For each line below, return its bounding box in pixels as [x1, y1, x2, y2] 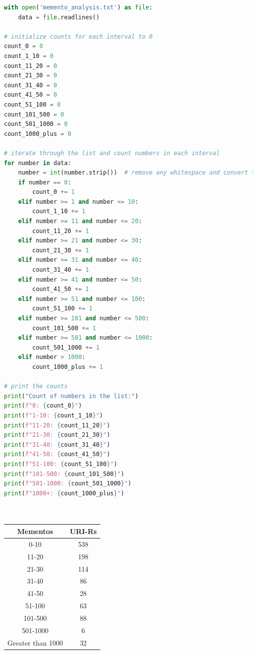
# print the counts [4, 383, 68, 390]
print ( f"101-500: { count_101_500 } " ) [4, 470, 125, 477]
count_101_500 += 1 [32, 324, 96, 332]
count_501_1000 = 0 [4, 120, 68, 128]
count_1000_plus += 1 [32, 363, 103, 370]
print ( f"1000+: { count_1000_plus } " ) [4, 489, 125, 497]
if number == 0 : [18, 178, 72, 186]
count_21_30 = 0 [4, 72, 57, 79]
